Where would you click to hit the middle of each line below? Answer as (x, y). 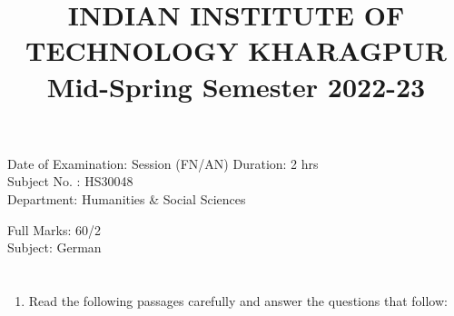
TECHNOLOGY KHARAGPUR (236, 50)
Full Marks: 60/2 (54, 229)
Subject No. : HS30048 (70, 181)
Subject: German (54, 247)
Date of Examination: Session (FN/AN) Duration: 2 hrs (163, 163)
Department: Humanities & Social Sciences (127, 198)
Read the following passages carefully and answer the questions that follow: (238, 300)
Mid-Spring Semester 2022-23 (236, 86)
